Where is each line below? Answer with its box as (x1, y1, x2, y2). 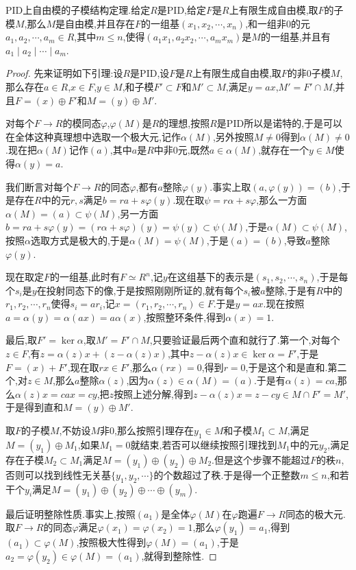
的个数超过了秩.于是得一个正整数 (153, 467, 301, 482)
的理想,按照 (159, 116, 210, 130)
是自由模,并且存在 (55, 16, 135, 30)
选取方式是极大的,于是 (30, 233, 129, 247)
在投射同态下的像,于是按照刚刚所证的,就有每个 (36, 283, 244, 297)
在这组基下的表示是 (167, 270, 254, 284)
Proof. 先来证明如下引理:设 (5, 66, 123, 80)
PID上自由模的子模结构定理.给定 (5, 3, 151, 16)
